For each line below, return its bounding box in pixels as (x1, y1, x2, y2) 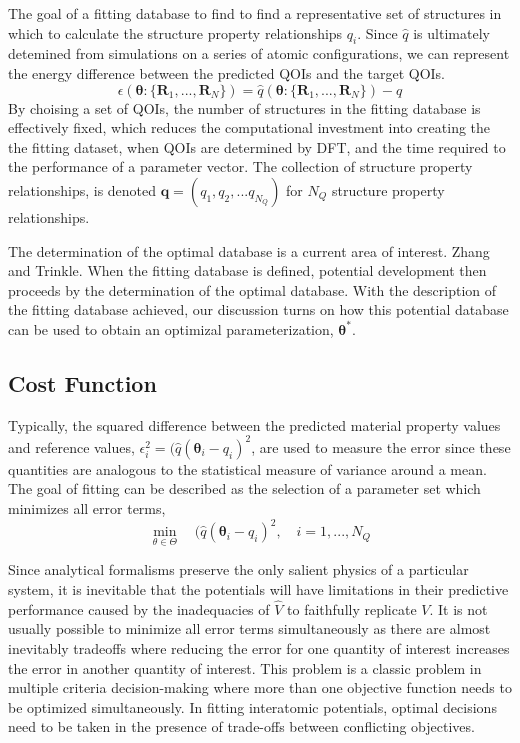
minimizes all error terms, (8, 498, 166, 518)
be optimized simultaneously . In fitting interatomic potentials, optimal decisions (8, 696, 497, 717)
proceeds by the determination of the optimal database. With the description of (8, 279, 497, 300)
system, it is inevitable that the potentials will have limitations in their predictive (8, 578, 509, 599)
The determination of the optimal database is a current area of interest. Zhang (8, 240, 490, 261)
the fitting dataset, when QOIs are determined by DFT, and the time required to (8, 136, 506, 157)
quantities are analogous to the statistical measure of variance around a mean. (8, 458, 487, 479)
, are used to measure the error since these (251, 436, 511, 457)
